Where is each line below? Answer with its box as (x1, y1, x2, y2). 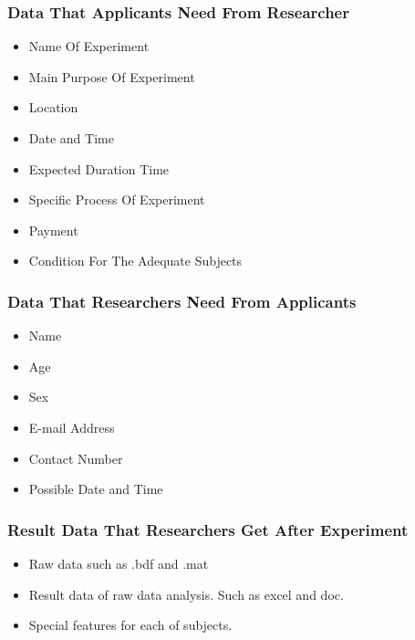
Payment (28, 220, 78, 239)
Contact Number (28, 448, 123, 467)
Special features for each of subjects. (28, 615, 233, 635)
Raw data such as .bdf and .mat (28, 553, 209, 572)
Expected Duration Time (28, 159, 170, 178)
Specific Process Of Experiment (28, 190, 205, 209)
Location (28, 98, 78, 117)
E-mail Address (28, 417, 115, 436)
